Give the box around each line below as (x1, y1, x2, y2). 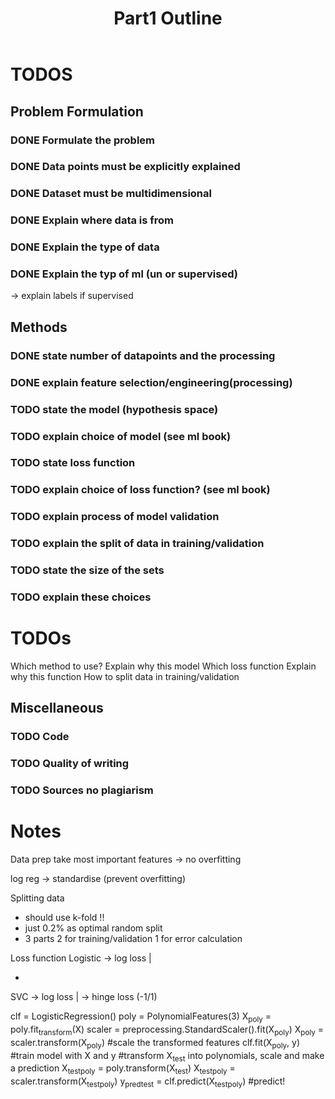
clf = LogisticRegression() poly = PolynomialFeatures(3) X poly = (10, 1010, 272, 1024)
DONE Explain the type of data (10, 240, 160, 254)
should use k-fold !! (24, 912, 105, 924)
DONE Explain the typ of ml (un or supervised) (10, 267, 238, 281)
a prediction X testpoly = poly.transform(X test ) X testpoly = (10, 1062, 236, 1077)
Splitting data (10, 892, 65, 904)
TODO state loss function (10, 456, 136, 470)
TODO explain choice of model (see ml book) (10, 429, 232, 443)
